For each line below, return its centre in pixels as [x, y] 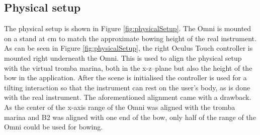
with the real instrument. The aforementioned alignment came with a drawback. [128, 97]
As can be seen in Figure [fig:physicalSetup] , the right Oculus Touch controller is [128, 48]
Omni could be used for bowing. [54, 127]
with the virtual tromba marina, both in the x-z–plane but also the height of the [128, 67]
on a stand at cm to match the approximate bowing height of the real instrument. [130, 38]
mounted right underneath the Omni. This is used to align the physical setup [123, 57]
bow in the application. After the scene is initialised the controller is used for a [125, 78]
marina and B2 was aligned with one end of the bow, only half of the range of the [130, 117]
